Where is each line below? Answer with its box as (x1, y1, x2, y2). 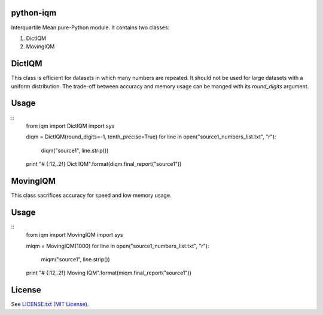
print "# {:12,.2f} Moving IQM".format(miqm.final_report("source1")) (26, 269, 191, 277)
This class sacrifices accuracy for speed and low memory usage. (11, 192, 172, 199)
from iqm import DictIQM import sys (26, 122, 115, 129)
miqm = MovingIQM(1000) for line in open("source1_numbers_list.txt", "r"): (26, 242, 209, 249)
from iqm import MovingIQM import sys (26, 231, 123, 239)
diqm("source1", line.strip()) (41, 147, 109, 154)
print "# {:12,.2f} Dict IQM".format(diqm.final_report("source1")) (26, 160, 182, 168)
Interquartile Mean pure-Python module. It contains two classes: (11, 24, 170, 31)
